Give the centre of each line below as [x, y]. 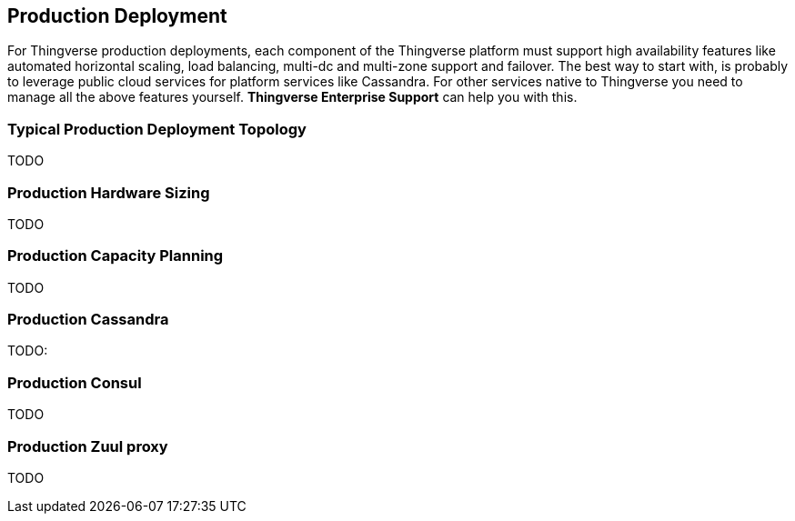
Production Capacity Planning [116, 256]
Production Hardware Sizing [109, 192]
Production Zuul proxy [88, 446]
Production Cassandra [88, 320]
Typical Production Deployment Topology [157, 129]
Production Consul [75, 382]
